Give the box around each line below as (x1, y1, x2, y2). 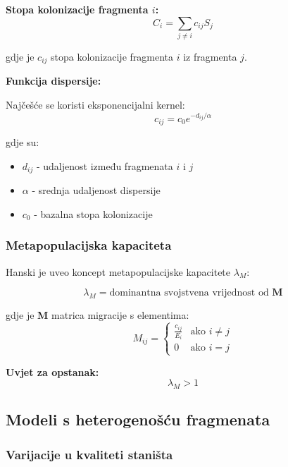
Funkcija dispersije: (6, 73, 101, 88)
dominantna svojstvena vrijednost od (109, 288, 269, 298)
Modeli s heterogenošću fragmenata (6, 408, 270, 430)
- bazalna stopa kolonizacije (34, 206, 153, 221)
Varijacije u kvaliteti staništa (6, 445, 173, 463)
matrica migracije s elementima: (51, 308, 189, 322)
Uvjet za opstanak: (6, 364, 99, 379)
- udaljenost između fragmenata (36, 158, 173, 173)
